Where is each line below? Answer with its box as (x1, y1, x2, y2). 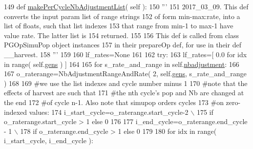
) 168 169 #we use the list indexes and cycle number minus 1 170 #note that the (4, 78, 248, 88)
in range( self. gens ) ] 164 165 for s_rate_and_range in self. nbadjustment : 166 (4, 59, 239, 69)
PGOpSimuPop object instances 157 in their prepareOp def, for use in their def (4, 40, 241, 50)
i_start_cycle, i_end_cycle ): (4, 135, 93, 146)
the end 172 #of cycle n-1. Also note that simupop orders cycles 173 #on (4, 97, 224, 107)
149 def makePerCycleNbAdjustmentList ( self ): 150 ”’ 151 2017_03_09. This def (4, 1, 249, 11)
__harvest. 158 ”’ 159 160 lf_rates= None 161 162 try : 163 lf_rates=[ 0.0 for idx (4, 49, 247, 59)
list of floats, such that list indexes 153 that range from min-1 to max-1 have (4, 21, 233, 31)
